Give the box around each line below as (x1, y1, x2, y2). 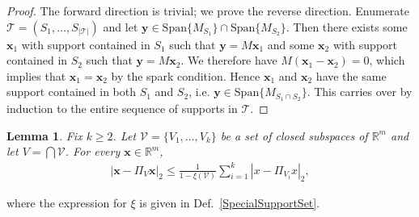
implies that (6, 67, 66, 84)
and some (267, 35, 315, 52)
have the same (315, 67, 387, 84)
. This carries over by (307, 83, 413, 100)
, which (369, 52, 405, 69)
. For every (65, 143, 121, 160)
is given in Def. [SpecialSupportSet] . (139, 194, 320, 211)
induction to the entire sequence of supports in (6, 100, 238, 117)
